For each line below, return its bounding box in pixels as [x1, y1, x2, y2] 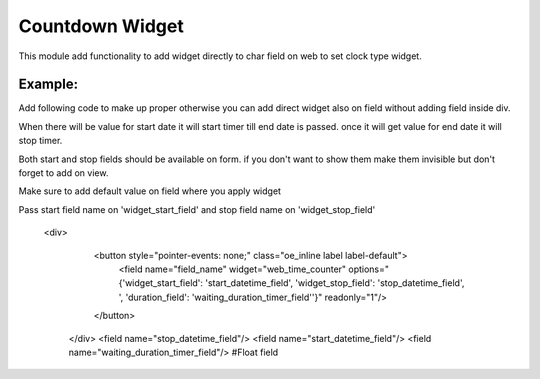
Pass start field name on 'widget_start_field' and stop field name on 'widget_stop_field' [18, 203, 376, 215]
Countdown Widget [18, 15, 184, 37]
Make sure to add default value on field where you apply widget [18, 185, 282, 197]
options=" [348, 263, 390, 275]
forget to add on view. [18, 167, 109, 179]
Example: [18, 76, 79, 93]
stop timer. [18, 135, 63, 147]
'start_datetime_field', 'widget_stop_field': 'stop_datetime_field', [205, 277, 465, 289]
